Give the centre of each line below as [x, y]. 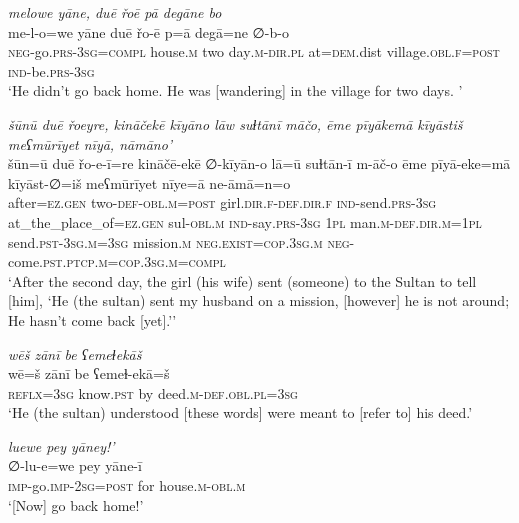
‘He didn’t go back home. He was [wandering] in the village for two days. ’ [235, 90]
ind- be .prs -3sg [51, 70]
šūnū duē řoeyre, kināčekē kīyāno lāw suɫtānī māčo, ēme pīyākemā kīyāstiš [235, 123]
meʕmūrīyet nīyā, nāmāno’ [90, 143]
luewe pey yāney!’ [61, 445]
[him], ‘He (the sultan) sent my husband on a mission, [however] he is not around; [259, 300]
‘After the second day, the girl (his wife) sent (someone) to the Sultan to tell [242, 280]
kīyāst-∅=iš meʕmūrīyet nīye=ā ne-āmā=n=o [149, 182]
